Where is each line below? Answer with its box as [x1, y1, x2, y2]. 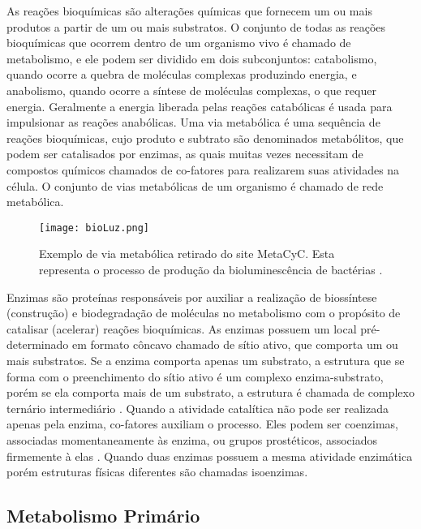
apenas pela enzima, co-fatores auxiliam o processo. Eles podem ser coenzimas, [6, 415, 399, 432]
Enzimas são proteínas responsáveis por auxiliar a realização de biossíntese [6, 288, 377, 305]
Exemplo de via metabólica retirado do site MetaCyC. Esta [39, 245, 335, 262]
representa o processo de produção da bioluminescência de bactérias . [39, 260, 383, 277]
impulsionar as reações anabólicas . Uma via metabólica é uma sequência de [6, 114, 380, 131]
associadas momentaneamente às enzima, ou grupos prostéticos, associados [6, 431, 377, 448]
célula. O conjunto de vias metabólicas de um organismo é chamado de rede [6, 177, 384, 194]
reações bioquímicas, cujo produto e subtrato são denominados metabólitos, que [6, 129, 404, 146]
